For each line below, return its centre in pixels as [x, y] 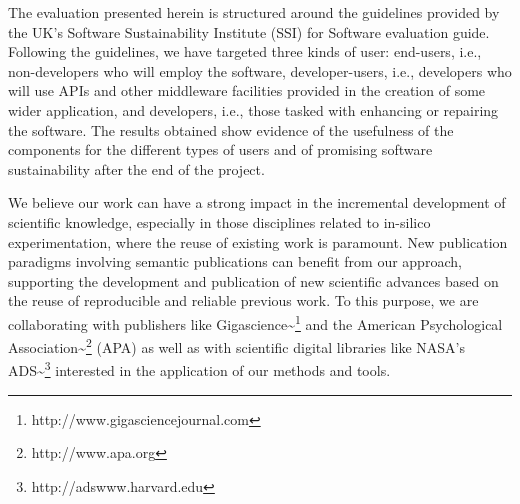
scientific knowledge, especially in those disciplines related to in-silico [219, 221]
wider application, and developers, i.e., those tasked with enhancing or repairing [253, 109]
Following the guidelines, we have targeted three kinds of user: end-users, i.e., [245, 51]
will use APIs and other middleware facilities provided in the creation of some [247, 90]
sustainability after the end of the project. [136, 168]
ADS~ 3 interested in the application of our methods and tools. [199, 369]
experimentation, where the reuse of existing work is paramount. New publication [258, 241]
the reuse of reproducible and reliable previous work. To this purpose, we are [243, 300]
